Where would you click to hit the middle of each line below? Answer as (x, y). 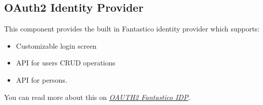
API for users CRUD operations (66, 63)
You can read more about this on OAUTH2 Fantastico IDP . (97, 97)
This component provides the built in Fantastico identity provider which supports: (132, 29)
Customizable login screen (56, 45)
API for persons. (42, 79)
